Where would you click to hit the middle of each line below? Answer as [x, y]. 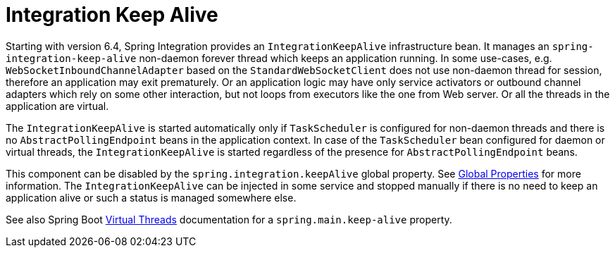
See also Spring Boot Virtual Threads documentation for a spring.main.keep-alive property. [229, 219]
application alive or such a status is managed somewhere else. [151, 197]
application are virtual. [57, 106]
